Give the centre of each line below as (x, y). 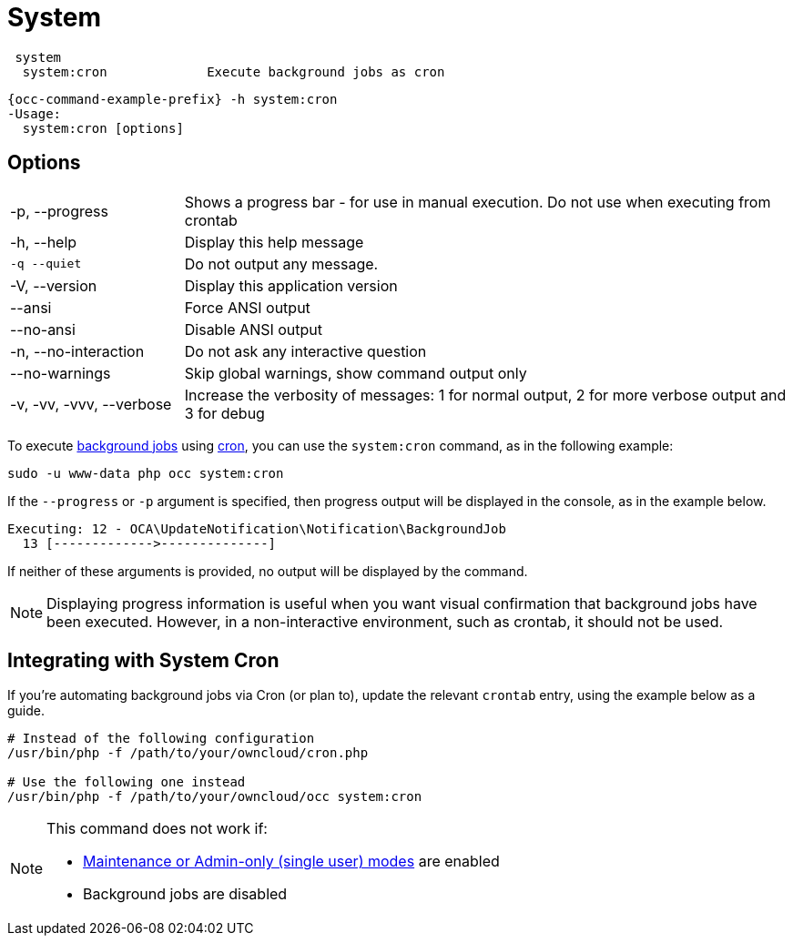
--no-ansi (43, 329)
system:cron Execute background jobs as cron (234, 71)
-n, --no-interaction (77, 351)
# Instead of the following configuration (161, 739)
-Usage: (35, 113)
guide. (26, 711)
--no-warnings (61, 373)
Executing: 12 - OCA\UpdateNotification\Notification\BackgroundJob (257, 528)
